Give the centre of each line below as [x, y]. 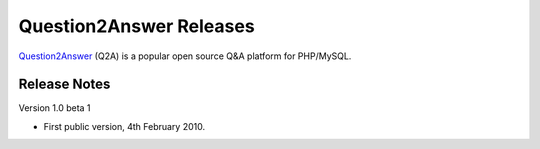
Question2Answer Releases [136, 26]
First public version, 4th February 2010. [124, 126]
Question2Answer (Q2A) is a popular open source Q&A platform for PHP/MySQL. [185, 56]
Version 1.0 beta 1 [54, 108]
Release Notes [64, 84]
